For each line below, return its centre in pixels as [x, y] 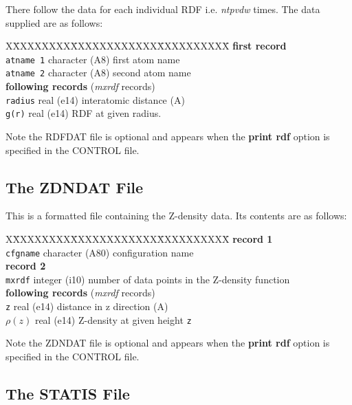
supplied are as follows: [54, 22]
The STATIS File [68, 393]
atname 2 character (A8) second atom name [98, 73]
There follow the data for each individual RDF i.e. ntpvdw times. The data [163, 9]
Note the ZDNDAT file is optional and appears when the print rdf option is [168, 343]
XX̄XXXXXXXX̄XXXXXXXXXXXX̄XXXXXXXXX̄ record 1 [139, 238]
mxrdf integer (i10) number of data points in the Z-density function [148, 279]
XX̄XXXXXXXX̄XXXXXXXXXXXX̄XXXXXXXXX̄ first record [146, 46]
